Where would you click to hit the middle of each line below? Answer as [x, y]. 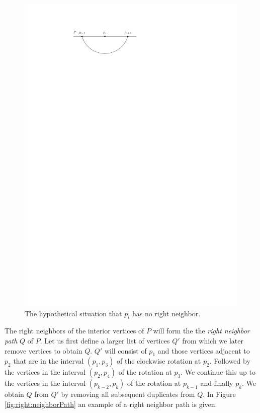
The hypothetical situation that [73, 313]
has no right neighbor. [166, 313]
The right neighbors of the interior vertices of [74, 331]
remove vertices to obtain [44, 350]
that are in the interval [49, 361]
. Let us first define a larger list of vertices [105, 340]
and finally [217, 383]
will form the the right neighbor [201, 331]
